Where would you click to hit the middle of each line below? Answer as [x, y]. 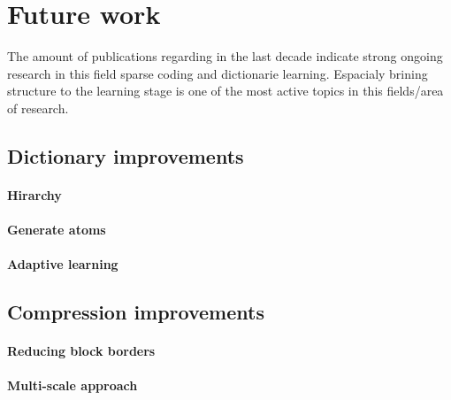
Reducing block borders [81, 351]
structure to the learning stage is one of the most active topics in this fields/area [225, 91]
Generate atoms [57, 230]
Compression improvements [136, 312]
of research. [38, 108]
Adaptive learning [63, 264]
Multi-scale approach [73, 385]
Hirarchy [34, 194]
